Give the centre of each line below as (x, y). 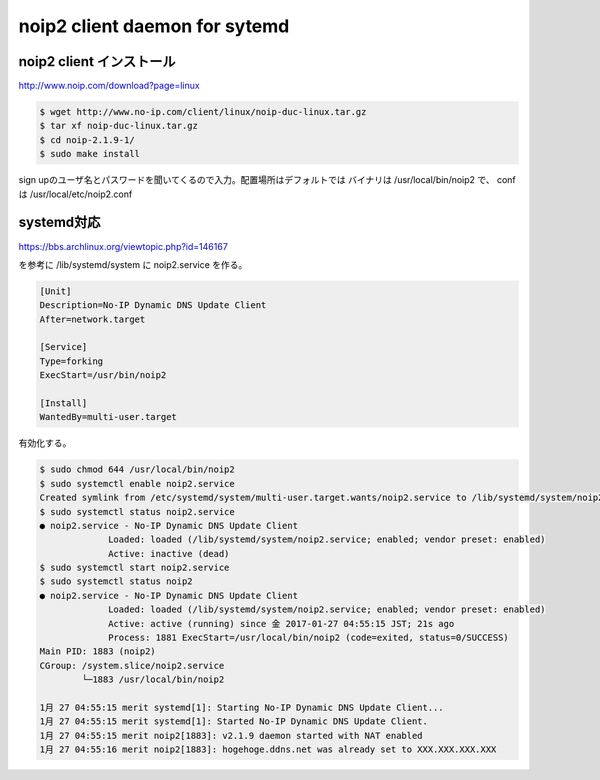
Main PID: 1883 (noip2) (98, 651)
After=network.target (92, 319)
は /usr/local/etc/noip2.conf (75, 194)
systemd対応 (59, 222)
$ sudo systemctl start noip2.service (134, 568)
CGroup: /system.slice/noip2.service (132, 665)
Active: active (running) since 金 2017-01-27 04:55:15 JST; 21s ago (281, 623)
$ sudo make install (89, 154)
